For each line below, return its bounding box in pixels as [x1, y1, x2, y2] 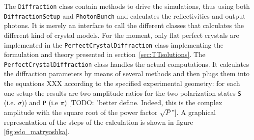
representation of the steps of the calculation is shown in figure [4, 116, 193, 127]
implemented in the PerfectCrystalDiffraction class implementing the [4, 39, 224, 50]
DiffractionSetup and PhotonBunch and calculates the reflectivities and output [4, 10, 246, 21]
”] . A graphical [171, 107, 216, 117]
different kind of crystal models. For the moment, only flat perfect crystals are [4, 29, 239, 40]
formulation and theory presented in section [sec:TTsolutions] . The [4, 49, 206, 59]
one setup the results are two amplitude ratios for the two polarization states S [4, 87, 242, 98]
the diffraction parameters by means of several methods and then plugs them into [4, 68, 250, 79]
